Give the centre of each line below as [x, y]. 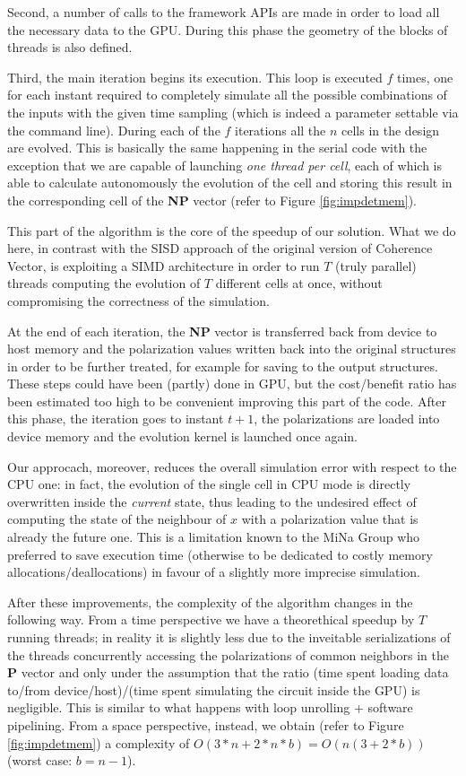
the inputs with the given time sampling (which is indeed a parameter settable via [233, 112]
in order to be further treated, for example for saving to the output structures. [223, 366]
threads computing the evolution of [104, 283]
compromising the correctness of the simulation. [138, 300]
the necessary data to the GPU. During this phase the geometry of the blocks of [228, 29]
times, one [425, 77]
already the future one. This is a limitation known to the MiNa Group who [214, 537]
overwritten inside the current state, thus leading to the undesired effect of [212, 501]
